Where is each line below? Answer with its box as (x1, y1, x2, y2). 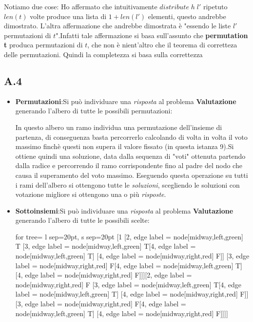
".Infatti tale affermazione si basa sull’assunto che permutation (56, 30, 248, 40)
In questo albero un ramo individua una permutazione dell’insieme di (15, 122, 222, 132)
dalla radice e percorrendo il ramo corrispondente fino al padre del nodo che (15, 160, 242, 171)
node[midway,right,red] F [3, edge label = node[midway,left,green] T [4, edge (15, 279, 241, 289)
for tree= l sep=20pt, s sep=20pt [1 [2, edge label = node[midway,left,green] (15, 231, 243, 241)
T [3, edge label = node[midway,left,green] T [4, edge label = (15, 241, 196, 251)
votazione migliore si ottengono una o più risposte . (15, 189, 166, 199)
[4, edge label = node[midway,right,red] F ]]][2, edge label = (15, 270, 192, 280)
